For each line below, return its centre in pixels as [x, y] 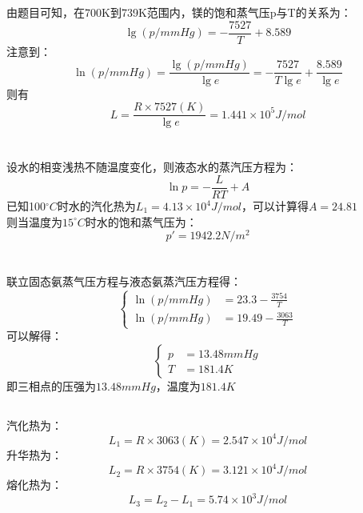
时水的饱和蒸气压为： [141, 221]
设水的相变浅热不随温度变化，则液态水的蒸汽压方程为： [152, 167]
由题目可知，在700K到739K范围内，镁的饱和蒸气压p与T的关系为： [179, 12]
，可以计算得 [275, 206]
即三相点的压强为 [51, 385]
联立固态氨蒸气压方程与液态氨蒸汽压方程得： [124, 281]
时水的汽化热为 [96, 206]
